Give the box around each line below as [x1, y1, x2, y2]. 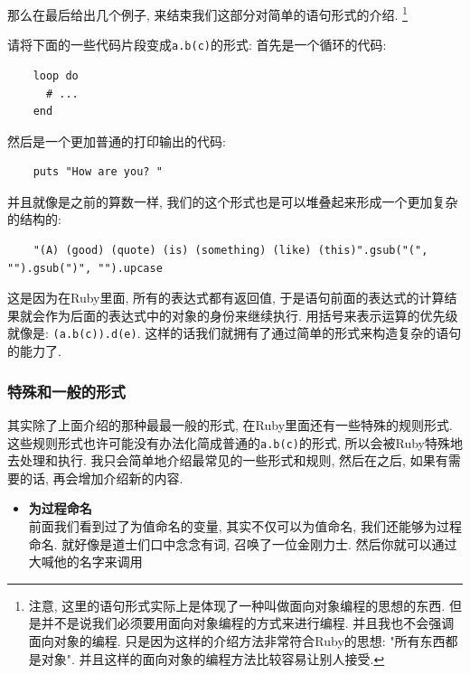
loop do [33, 69, 79, 82]
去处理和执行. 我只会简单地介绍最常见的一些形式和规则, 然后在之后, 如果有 [7, 451, 448, 470]
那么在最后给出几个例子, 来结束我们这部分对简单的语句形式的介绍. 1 [7, 3, 408, 23]
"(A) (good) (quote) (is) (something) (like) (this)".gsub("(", [33, 244, 428, 257]
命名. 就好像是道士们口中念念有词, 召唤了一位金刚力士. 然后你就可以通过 [28, 534, 457, 553]
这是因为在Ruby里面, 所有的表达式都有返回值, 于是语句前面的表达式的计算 [7, 288, 445, 307]
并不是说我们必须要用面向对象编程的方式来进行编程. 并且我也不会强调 [41, 613, 455, 632]
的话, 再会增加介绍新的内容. [19, 468, 183, 487]
